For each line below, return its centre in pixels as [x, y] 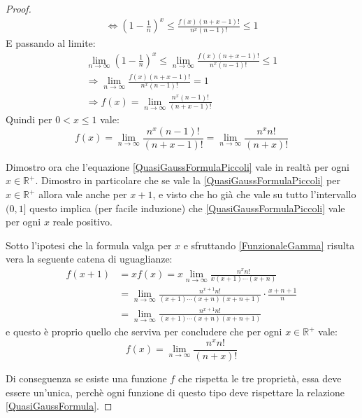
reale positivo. [82, 222]
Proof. [19, 8]
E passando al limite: [51, 43]
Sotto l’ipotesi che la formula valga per [89, 245]
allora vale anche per [83, 194]
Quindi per [29, 119]
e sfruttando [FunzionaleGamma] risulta [269, 245]
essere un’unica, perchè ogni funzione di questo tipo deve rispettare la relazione [175, 392]
